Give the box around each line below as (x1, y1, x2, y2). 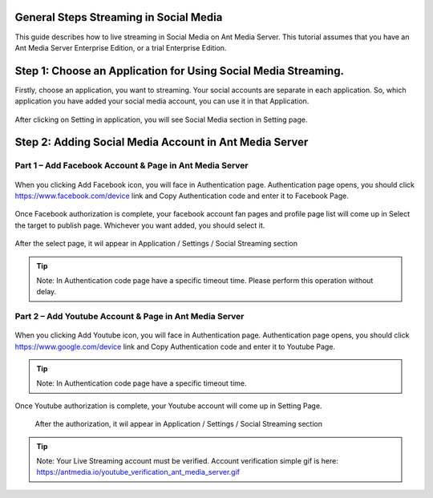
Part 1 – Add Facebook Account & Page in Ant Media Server (14, 160, 249, 172)
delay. (36, 287, 57, 297)
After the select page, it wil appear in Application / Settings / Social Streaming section (14, 239, 298, 249)
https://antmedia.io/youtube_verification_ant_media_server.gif (36, 468, 241, 477)
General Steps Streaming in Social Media (14, 10, 223, 24)
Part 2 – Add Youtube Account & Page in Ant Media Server (14, 311, 245, 322)
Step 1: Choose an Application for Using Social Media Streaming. (14, 64, 345, 78)
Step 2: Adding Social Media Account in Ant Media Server (14, 136, 309, 149)
